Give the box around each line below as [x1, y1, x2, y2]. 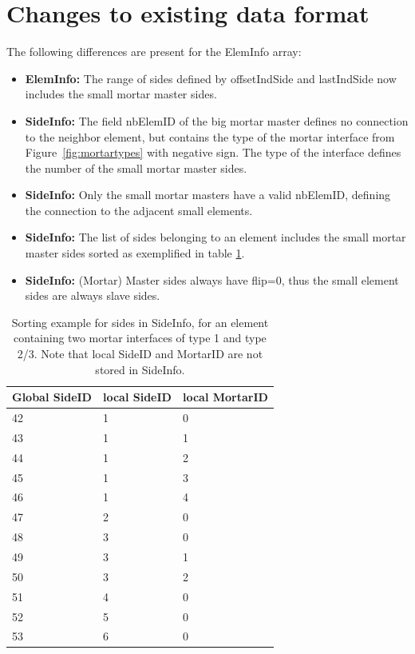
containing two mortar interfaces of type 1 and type [14, 329, 267, 346]
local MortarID [182, 389, 268, 405]
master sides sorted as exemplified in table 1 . [25, 245, 245, 261]
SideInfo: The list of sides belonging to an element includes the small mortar [25, 229, 406, 245]
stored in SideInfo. [95, 361, 185, 377]
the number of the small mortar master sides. [25, 159, 247, 176]
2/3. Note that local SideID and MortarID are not [17, 345, 263, 362]
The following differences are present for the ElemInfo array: [6, 43, 302, 60]
